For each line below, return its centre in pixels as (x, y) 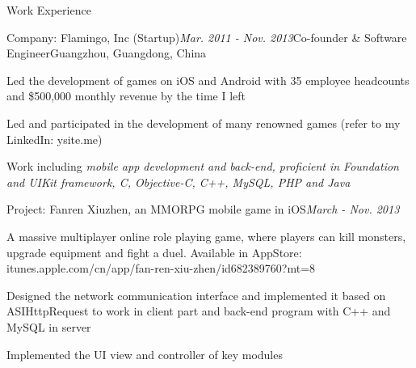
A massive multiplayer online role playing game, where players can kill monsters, (206, 236)
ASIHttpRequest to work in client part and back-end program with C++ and (199, 311)
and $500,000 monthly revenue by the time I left (126, 96)
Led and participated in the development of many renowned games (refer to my (204, 123)
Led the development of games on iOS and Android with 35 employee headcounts (208, 80)
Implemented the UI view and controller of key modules (145, 354)
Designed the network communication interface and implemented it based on (196, 295)
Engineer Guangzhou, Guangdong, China (107, 53)
